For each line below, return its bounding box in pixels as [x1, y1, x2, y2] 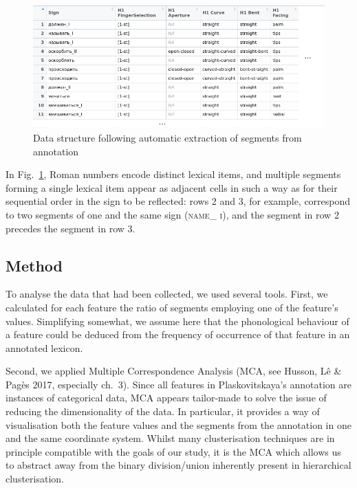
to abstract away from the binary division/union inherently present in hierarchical [6, 458, 351, 472]
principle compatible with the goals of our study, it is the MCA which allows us [6, 444, 341, 458]
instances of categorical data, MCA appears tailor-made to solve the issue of [6, 390, 327, 405]
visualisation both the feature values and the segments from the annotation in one [6, 417, 351, 432]
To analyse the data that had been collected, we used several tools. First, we [6, 287, 328, 301]
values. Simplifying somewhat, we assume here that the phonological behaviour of [6, 313, 349, 328]
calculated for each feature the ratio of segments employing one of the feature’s [6, 300, 338, 314]
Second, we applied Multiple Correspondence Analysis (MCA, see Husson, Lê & [6, 364, 342, 378]
